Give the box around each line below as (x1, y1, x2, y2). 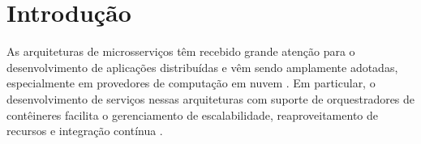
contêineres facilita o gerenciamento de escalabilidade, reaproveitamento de (6, 106, 378, 123)
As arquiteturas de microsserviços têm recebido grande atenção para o (6, 43, 355, 60)
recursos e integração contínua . (6, 122, 163, 139)
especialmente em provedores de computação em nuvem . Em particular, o (6, 74, 376, 91)
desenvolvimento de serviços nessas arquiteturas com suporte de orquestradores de (6, 90, 415, 107)
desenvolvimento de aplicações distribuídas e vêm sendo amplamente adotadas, (6, 58, 398, 75)
